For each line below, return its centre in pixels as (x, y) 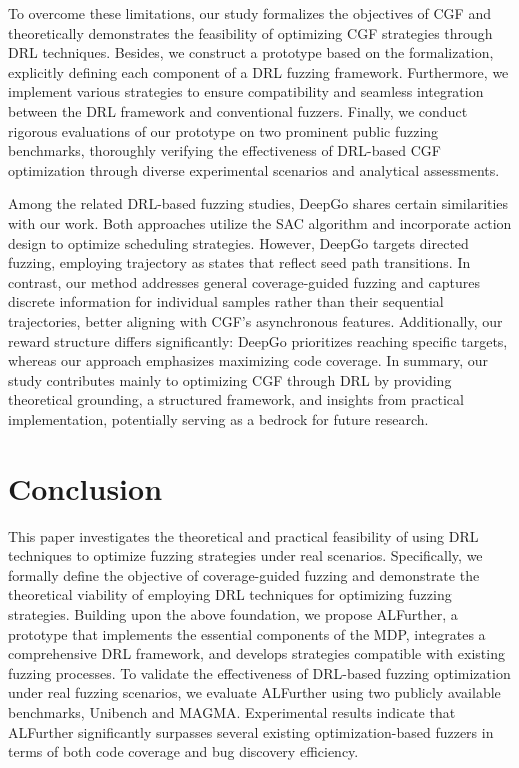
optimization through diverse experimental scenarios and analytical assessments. (254, 169)
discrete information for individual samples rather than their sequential (226, 301)
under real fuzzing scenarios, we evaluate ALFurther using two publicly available (254, 692)
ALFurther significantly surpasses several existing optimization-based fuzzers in (251, 731)
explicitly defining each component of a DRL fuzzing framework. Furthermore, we (258, 71)
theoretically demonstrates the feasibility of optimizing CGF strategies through (250, 32)
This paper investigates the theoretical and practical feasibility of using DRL (243, 535)
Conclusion (85, 487)
